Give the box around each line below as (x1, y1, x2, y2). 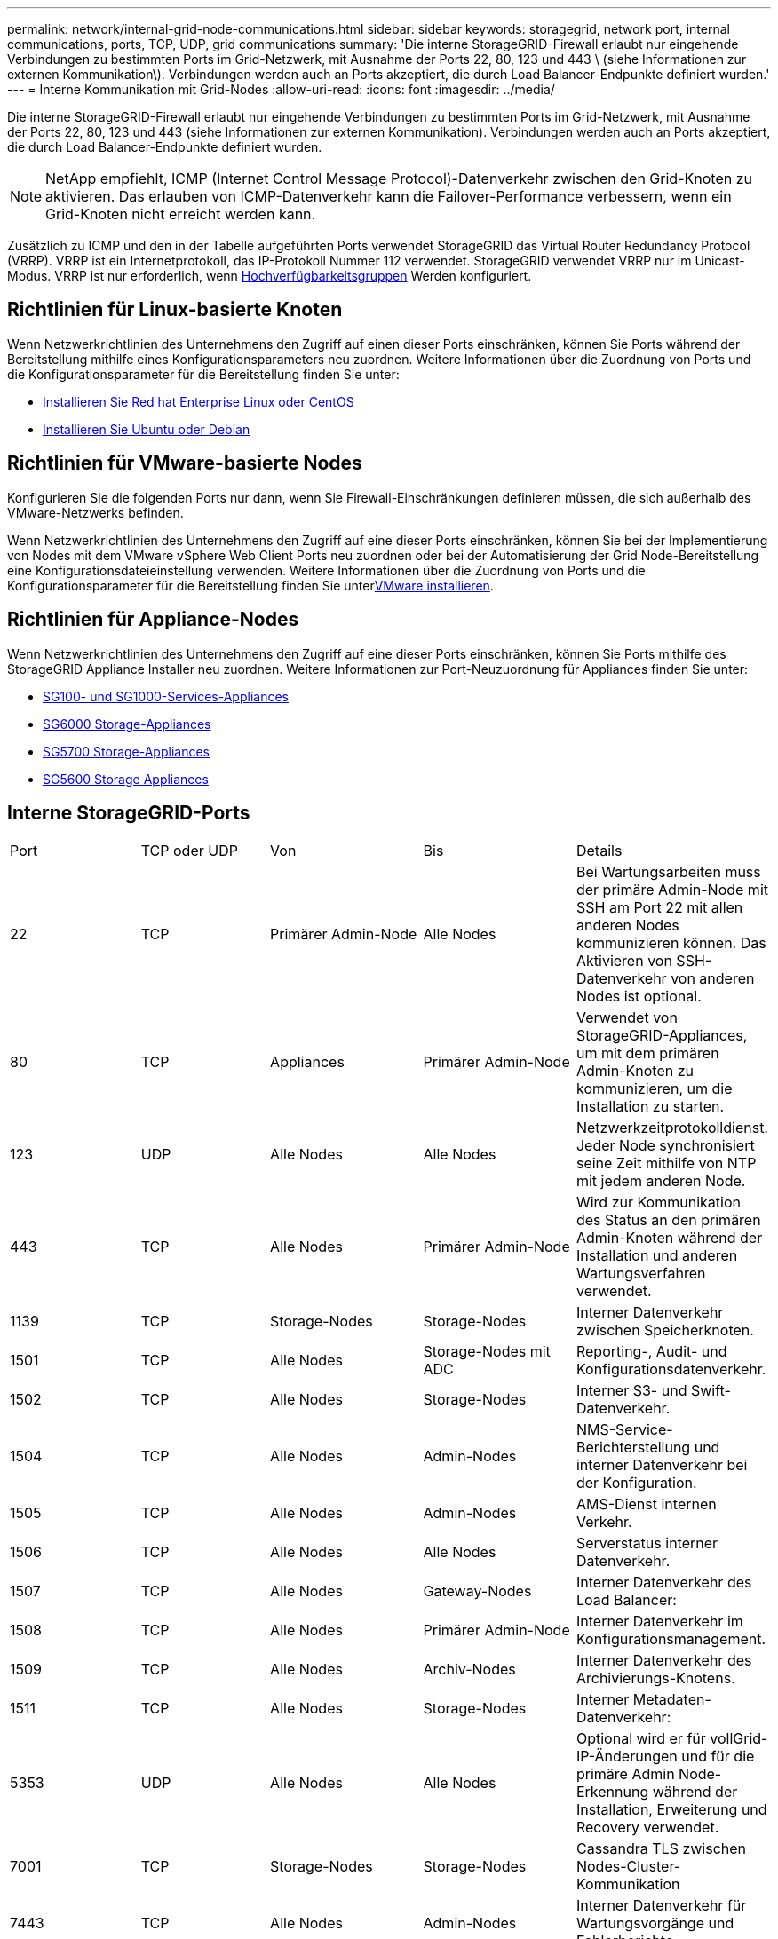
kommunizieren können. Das (576, 934, 766, 953)
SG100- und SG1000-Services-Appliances (43, 688, 289, 704)
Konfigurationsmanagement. (576, 1630, 766, 1649)
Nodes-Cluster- (576, 1857, 681, 1876)
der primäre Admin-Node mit (576, 881, 768, 899)
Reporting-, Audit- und (576, 1342, 727, 1361)
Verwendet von (576, 1009, 678, 1027)
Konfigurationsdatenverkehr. (576, 1360, 766, 1379)
